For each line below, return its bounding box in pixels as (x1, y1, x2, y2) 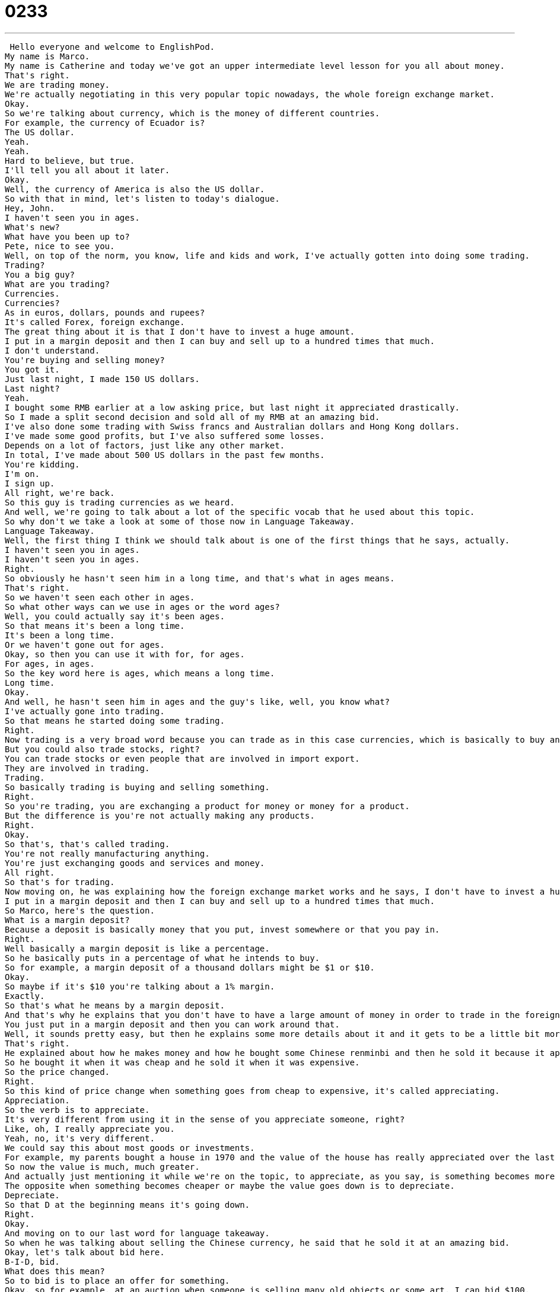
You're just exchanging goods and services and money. (5, 858, 265, 868)
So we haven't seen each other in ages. (5, 592, 195, 602)
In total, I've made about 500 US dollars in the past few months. (5, 450, 325, 460)
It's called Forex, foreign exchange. (5, 317, 185, 327)
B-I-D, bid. (5, 1256, 60, 1266)
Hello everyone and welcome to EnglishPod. (9, 42, 215, 52)
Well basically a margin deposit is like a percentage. (5, 943, 270, 953)
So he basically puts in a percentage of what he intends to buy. (5, 953, 320, 963)
